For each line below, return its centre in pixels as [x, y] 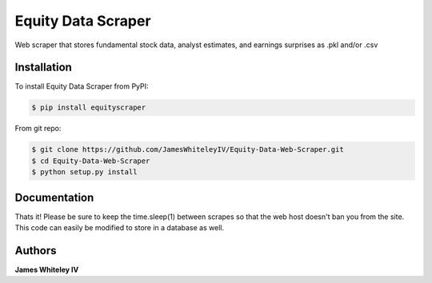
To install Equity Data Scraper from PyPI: [82, 86]
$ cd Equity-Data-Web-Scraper [91, 161]
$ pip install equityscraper [89, 108]
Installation [43, 68]
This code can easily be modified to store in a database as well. [119, 228]
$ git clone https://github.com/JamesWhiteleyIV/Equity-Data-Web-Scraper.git [188, 149]
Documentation [54, 197]
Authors [36, 251]
